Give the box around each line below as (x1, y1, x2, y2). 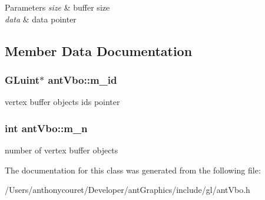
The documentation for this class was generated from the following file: (5, 163, 261, 176)
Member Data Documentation (5, 41, 193, 60)
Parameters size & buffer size (5, 1, 110, 13)
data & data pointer (5, 12, 77, 25)
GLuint (5, 72, 40, 87)
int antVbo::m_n (5, 120, 88, 135)
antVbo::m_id (48, 72, 117, 87)
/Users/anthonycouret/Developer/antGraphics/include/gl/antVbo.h (5, 183, 250, 196)
